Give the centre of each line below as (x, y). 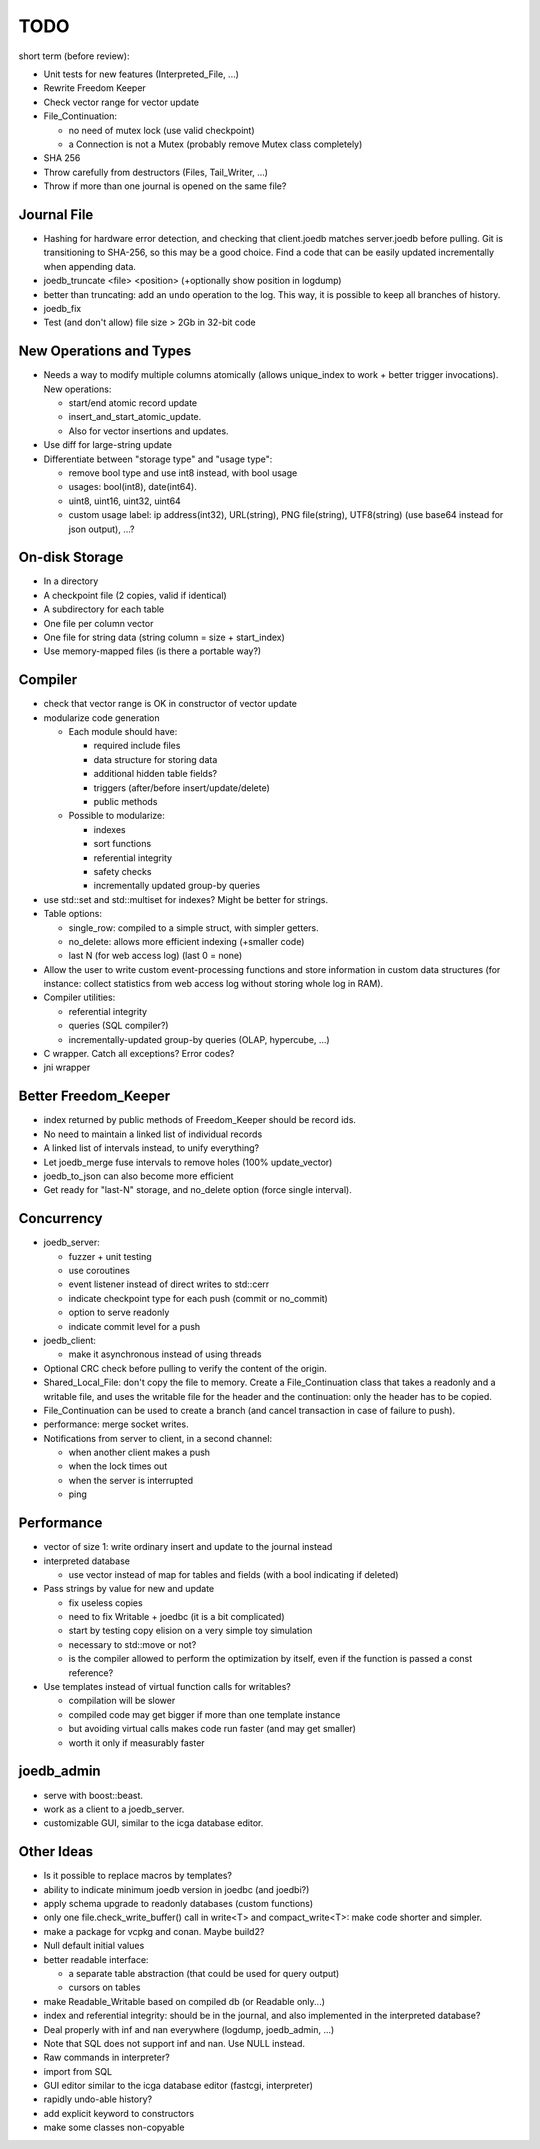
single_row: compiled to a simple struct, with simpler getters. (193, 927)
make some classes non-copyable (114, 2127)
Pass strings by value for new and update (129, 1589)
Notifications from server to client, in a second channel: (158, 1438)
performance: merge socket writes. (116, 1424)
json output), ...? (101, 529)
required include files (137, 746)
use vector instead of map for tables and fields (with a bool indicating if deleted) (233, 1574)
